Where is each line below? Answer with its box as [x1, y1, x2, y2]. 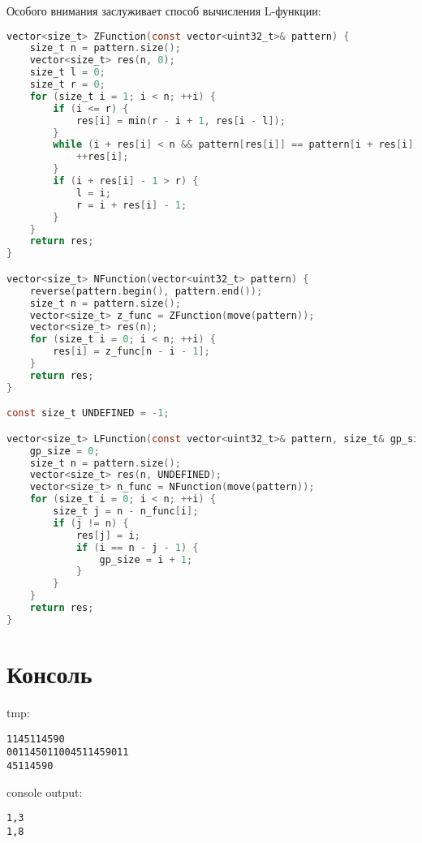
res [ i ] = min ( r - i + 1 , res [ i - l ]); [75, 114, 286, 127]
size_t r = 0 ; [29, 79, 105, 91]
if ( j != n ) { [53, 517, 129, 529]
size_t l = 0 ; [29, 67, 105, 79]
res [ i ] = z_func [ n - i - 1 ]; [53, 346, 210, 358]
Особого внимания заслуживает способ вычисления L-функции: [6, 2, 321, 19]
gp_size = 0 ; [29, 445, 100, 457]
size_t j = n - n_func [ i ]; [53, 505, 199, 518]
